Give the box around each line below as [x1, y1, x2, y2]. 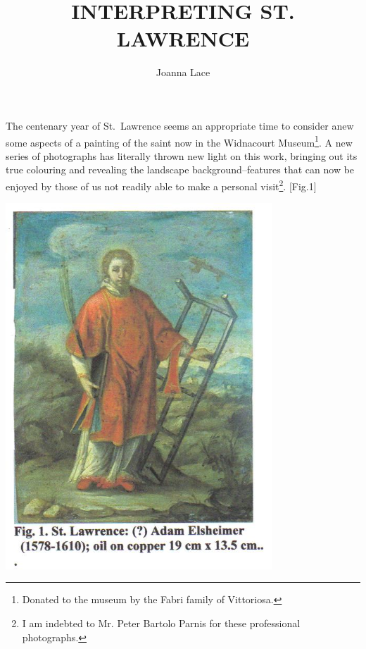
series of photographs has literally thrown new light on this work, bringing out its [6, 148, 358, 163]
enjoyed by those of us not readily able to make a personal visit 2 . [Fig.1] [6, 176, 317, 193]
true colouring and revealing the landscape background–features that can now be [6, 162, 355, 177]
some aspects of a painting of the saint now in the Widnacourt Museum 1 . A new [6, 132, 353, 149]
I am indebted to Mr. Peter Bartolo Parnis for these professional [22, 616, 301, 631]
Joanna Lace [156, 65, 210, 80]
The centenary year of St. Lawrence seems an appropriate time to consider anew [6, 118, 354, 132]
